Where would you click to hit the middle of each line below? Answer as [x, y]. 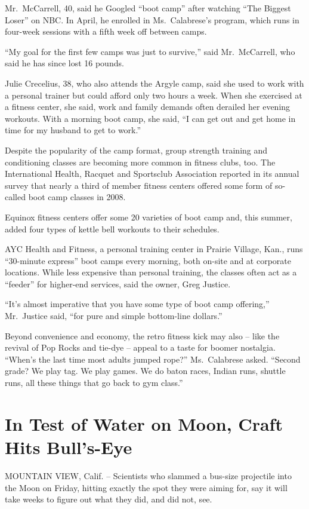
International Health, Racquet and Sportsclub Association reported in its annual [152, 174]
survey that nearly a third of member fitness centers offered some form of [139, 185]
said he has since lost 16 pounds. [64, 63]
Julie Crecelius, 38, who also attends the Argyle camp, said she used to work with [154, 83]
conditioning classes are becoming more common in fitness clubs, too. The [140, 162]
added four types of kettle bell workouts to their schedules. [112, 229]
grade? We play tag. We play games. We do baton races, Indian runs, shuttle [145, 371]
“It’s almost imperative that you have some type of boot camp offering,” [137, 304]
